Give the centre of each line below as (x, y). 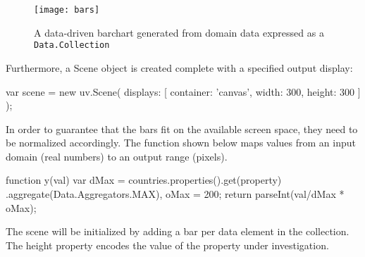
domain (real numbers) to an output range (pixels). (117, 156)
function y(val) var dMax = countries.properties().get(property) (144, 180)
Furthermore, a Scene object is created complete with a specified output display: (179, 67)
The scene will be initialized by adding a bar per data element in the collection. (178, 231)
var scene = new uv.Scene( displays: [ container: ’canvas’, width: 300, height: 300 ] (183, 91)
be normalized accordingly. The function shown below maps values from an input (181, 143)
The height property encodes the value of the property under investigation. (167, 245)
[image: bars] (67, 10)
